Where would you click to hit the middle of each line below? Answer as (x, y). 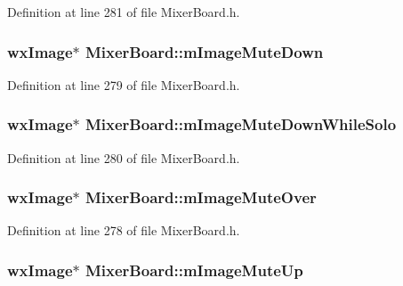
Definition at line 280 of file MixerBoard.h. (124, 157)
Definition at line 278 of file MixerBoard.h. (124, 230)
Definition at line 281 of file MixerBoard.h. (124, 12)
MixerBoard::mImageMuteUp (194, 270)
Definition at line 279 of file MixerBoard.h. (124, 84)
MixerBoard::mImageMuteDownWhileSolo (241, 124)
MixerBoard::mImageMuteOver (201, 197)
